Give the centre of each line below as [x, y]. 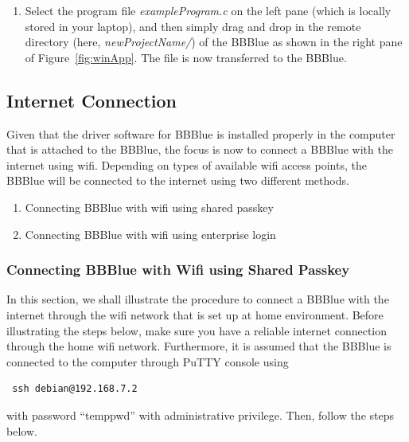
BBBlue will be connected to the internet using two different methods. [178, 180]
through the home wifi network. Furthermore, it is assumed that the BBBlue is [199, 346]
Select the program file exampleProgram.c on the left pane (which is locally [208, 10]
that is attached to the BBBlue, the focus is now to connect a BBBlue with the [200, 149]
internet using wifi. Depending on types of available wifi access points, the [187, 164]
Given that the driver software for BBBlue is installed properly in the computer [201, 133]
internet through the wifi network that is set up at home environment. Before [195, 314]
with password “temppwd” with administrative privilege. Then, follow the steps [201, 415]
